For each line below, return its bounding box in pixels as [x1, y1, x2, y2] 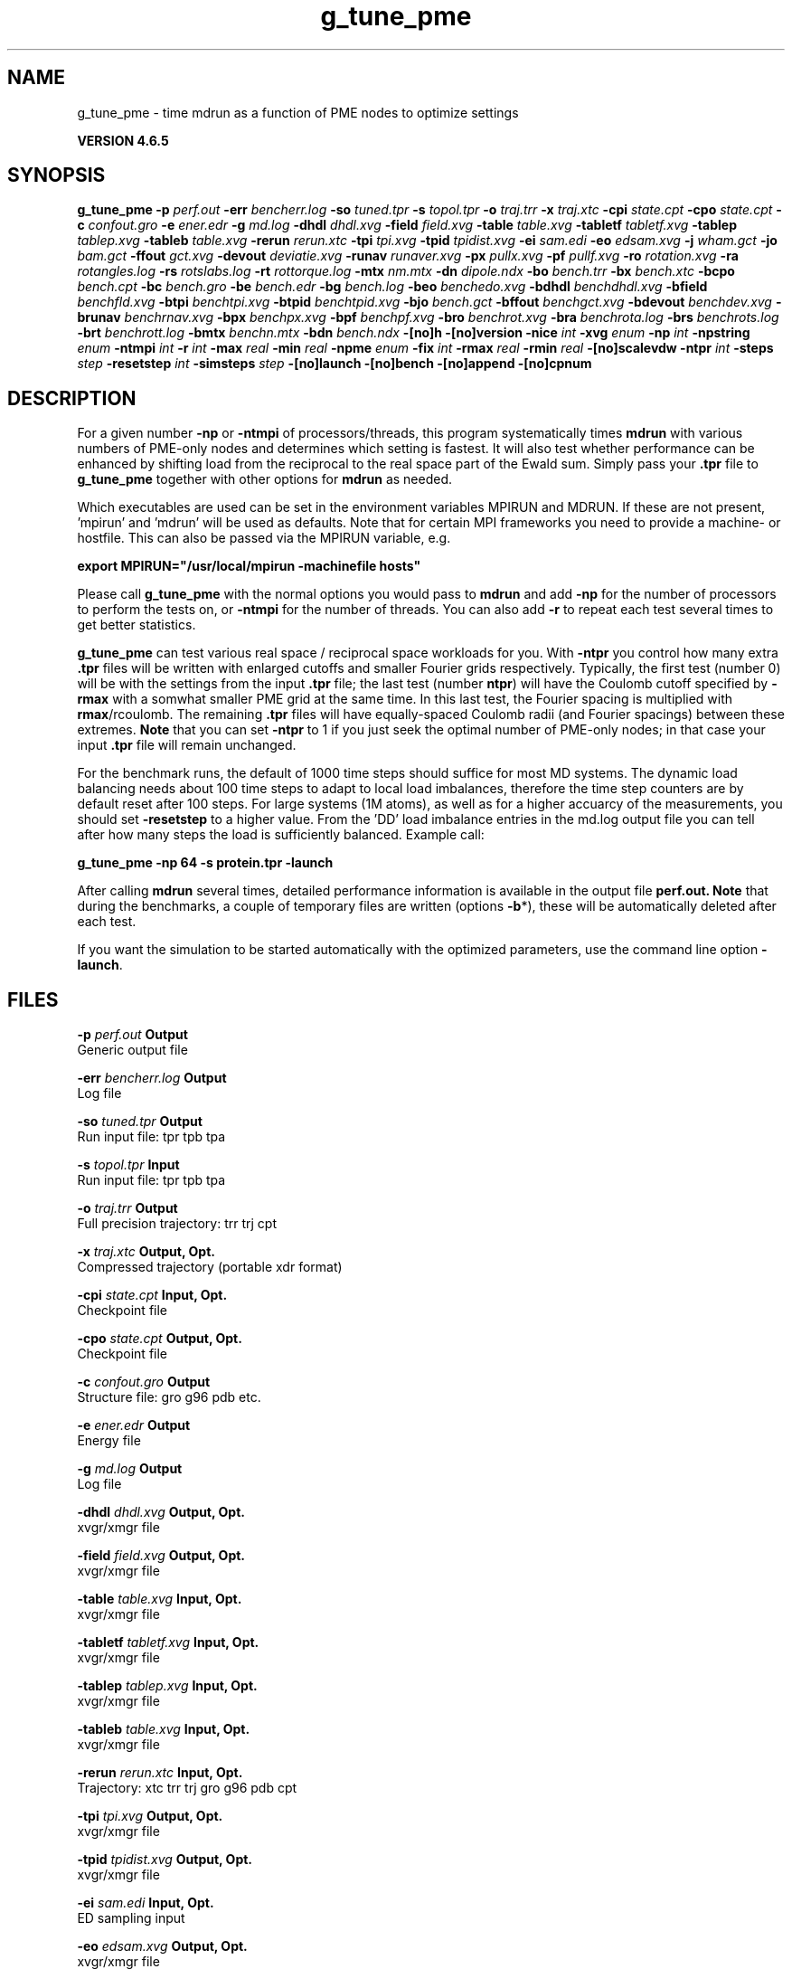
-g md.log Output [77, 1461, 183, 1477]
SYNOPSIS [7, 164, 106, 187]
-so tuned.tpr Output [77, 1113, 203, 1130]
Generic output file [77, 1042, 188, 1058]
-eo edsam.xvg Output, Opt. [77, 1938, 248, 1955]
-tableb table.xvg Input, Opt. [77, 1721, 250, 1737]
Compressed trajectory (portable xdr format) [77, 1259, 343, 1275]
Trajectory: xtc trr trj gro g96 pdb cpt [77, 1780, 297, 1796]
